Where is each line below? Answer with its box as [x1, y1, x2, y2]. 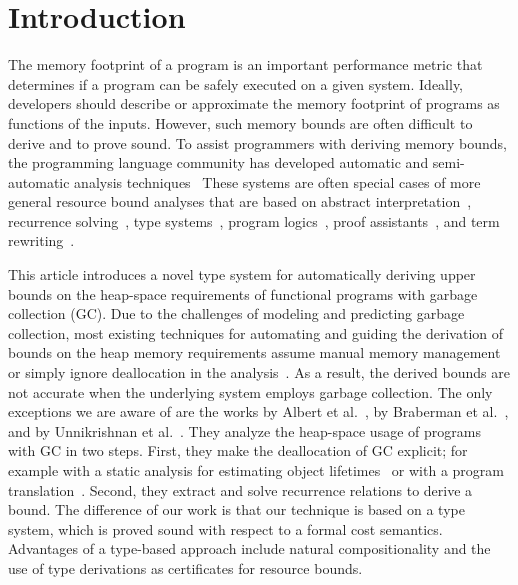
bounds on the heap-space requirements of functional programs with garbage [8, 283, 478, 304]
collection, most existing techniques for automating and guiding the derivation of [8, 322, 504, 343]
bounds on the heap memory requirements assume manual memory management [8, 342, 501, 363]
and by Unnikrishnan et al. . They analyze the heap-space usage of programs [8, 420, 481, 441]
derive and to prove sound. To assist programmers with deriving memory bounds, [8, 132, 507, 153]
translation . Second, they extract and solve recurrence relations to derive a [8, 479, 473, 500]
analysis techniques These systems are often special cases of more [74, 171, 481, 192]
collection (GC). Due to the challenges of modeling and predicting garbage [8, 303, 465, 324]
